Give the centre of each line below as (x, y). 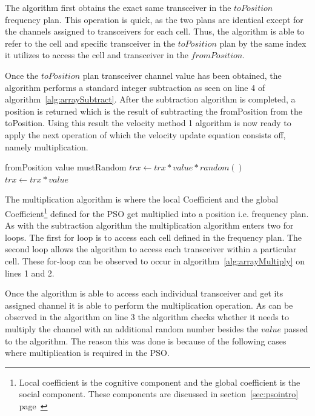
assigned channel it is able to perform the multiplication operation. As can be (149, 305)
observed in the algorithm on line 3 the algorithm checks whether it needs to (147, 317)
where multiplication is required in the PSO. (87, 353)
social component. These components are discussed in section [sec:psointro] (159, 394)
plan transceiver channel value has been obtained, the (182, 75)
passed (296, 328)
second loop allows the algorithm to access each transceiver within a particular (151, 249)
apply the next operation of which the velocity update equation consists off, (145, 134)
